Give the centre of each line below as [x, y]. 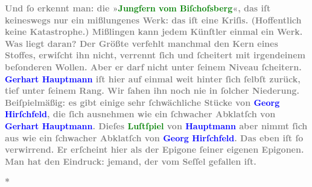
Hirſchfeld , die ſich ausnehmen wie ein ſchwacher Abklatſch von [140, 114]
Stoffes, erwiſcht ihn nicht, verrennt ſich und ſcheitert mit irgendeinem [155, 55]
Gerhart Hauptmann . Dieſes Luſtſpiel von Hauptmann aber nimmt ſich [156, 125]
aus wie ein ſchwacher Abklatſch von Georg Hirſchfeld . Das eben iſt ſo [154, 137]
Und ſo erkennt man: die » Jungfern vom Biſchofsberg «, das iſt [138, 8]
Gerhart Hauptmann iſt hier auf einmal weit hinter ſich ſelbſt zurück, [153, 78]
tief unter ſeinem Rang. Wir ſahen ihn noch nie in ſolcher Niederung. [152, 90]
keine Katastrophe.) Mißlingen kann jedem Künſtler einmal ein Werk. [154, 32]
